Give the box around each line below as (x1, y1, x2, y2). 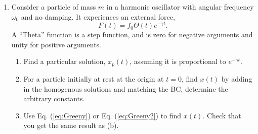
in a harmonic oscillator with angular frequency (106, 2, 254, 12)
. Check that (202, 110, 241, 120)
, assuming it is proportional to (130, 56, 226, 66)
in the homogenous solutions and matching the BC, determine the (23, 83, 228, 94)
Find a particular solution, (23, 56, 106, 66)
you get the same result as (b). (23, 120, 119, 130)
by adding (221, 73, 252, 84)
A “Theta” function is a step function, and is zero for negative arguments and (11, 29, 253, 40)
